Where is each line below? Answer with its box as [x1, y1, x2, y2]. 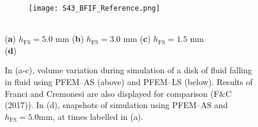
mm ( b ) [55, 32, 84, 45]
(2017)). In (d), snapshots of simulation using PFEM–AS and [5, 99, 228, 111]
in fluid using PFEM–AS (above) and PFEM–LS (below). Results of [5, 76, 253, 88]
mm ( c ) [123, 32, 151, 45]
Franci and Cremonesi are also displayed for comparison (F [5, 87, 219, 99]
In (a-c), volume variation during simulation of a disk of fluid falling [5, 64, 252, 76]
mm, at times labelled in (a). [39, 110, 144, 122]
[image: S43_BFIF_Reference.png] [28, 4, 160, 12]
